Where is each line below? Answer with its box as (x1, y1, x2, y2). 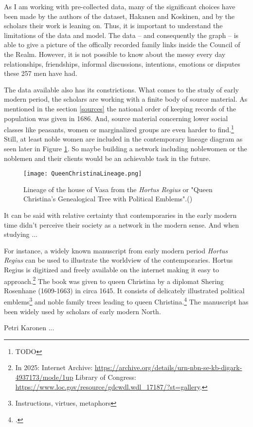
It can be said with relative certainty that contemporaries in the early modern (4, 210, 237, 220)
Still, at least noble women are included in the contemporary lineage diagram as (4, 134, 243, 144)
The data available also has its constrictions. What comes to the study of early (4, 84, 239, 94)
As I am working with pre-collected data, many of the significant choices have (4, 1, 235, 11)
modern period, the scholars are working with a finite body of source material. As (4, 94, 248, 104)
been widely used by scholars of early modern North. (4, 306, 161, 316)
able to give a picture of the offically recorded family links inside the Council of (4, 39, 240, 50)
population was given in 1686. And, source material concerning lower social (4, 113, 228, 123)
